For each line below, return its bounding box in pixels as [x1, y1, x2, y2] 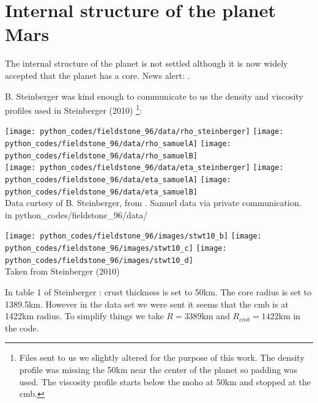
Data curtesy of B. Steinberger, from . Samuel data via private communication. [5, 196, 301, 209]
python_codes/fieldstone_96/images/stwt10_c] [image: [5, 244, 227, 253]
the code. [5, 321, 39, 334]
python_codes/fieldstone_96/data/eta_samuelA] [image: [5, 175, 231, 184]
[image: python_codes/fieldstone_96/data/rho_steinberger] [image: [5, 127, 284, 136]
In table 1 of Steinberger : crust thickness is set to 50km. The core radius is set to [5, 286, 312, 298]
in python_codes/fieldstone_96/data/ [5, 208, 148, 221]
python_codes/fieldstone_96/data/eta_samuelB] [5, 187, 198, 196]
